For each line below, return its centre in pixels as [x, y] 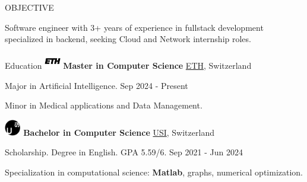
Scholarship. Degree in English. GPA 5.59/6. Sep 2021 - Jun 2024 [124, 152]
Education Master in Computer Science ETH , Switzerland [128, 66]
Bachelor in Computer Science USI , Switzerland [119, 132]
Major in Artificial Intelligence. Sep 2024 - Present [96, 85]
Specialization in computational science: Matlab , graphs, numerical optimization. [154, 172]
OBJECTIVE [29, 7]
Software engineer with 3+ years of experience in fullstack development [134, 27]
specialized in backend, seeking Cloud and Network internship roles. [128, 39]
